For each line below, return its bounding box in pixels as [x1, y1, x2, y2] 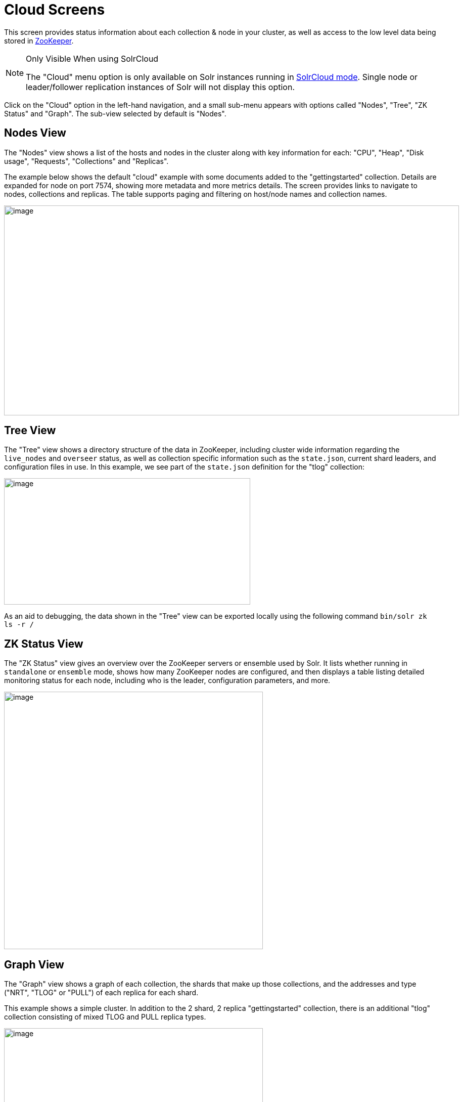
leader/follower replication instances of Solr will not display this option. [26, 81, 295, 92]
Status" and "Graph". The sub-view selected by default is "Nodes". [4, 109, 226, 118]
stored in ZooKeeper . [4, 36, 74, 45]
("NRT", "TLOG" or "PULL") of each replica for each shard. [4, 988, 199, 997]
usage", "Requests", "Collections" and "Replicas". [4, 156, 169, 165]
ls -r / [4, 620, 34, 629]
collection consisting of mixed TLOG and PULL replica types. [4, 1012, 206, 1022]
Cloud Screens [4, 1, 105, 18]
